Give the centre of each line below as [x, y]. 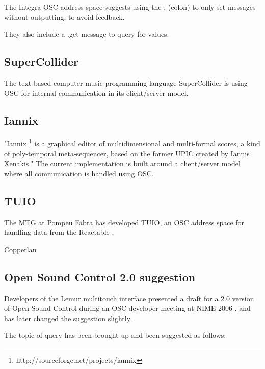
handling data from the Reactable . [59, 232]
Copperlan [20, 249]
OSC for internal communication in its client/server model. [96, 93]
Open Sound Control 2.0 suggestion [100, 276]
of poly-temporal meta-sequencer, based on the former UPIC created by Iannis [127, 153]
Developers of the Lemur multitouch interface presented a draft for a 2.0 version [129, 298]
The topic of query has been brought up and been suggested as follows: [115, 335]
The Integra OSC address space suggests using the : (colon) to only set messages [130, 7]
